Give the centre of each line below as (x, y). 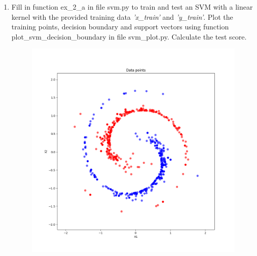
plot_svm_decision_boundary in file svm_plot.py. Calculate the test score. (129, 36)
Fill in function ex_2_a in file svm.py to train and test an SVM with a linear (132, 7)
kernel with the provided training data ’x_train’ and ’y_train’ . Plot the (122, 16)
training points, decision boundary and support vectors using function (120, 27)
